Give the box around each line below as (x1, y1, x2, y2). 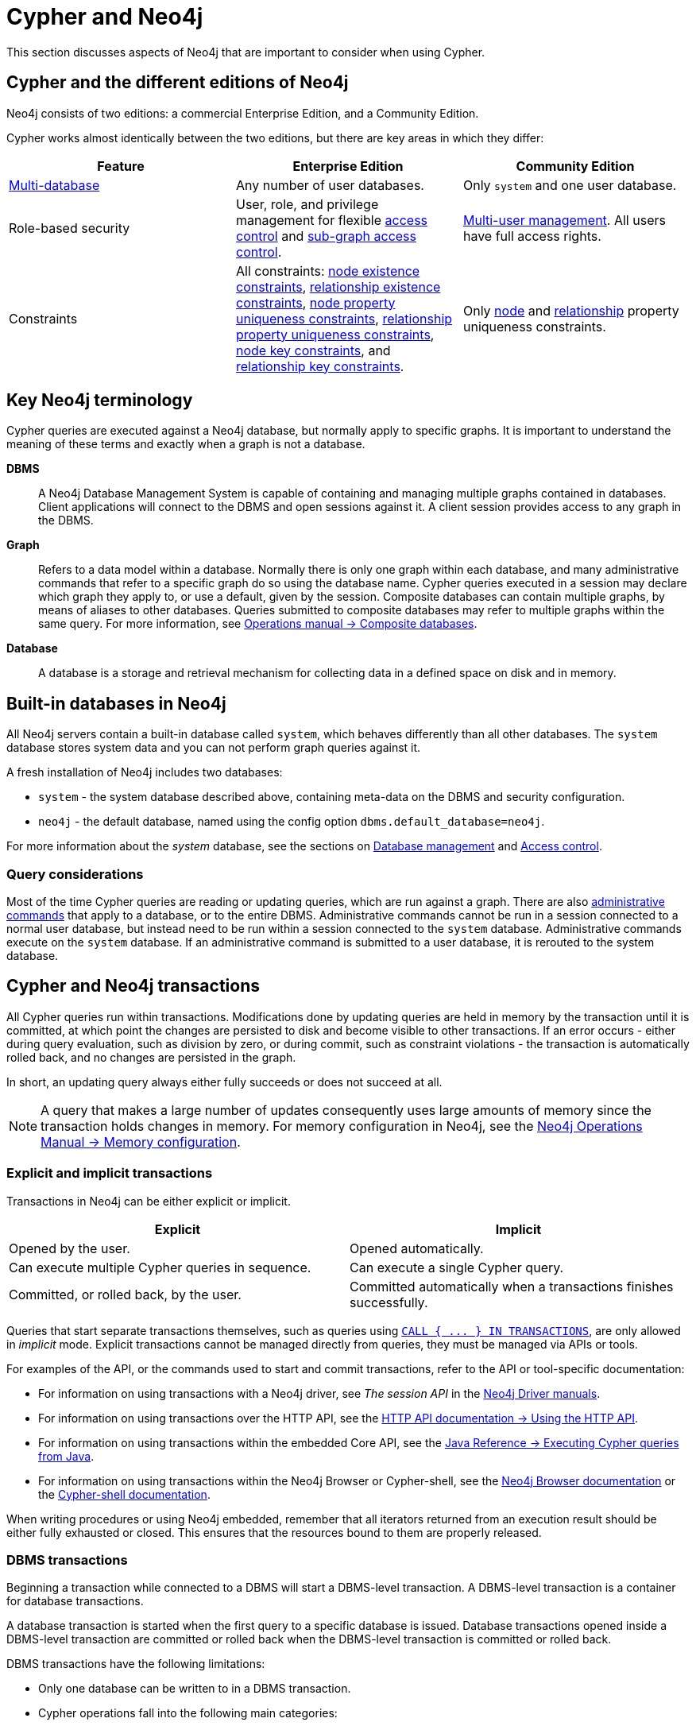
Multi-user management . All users (462, 211, 666, 228)
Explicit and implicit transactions (6, 1165, 213, 1182)
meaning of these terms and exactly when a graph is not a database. (6, 437, 365, 451)
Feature (97, 157, 145, 174)
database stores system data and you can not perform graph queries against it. (6, 741, 421, 755)
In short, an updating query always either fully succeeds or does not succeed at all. (6, 1074, 443, 1089)
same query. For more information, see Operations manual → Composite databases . (38, 617, 478, 631)
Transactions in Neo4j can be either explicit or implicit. (6, 1194, 291, 1208)
